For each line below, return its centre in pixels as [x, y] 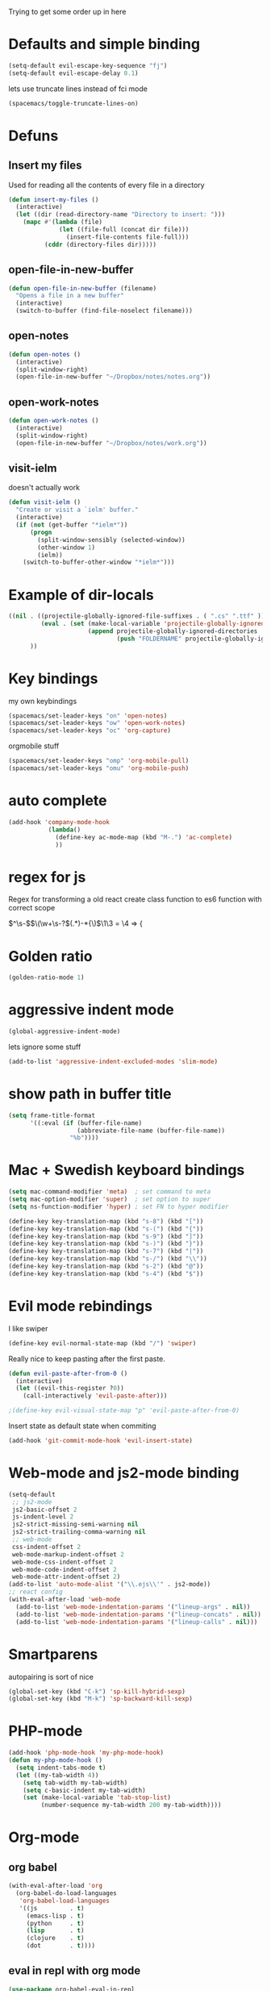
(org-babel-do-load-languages [66, 1893]
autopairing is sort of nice [51, 1677]
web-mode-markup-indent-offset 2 [68, 1554]
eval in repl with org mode [75, 1971]
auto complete [58, 801]
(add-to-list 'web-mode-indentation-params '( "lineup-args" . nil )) [133, 1607]
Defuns [33, 135]
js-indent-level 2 [43, 1517]
